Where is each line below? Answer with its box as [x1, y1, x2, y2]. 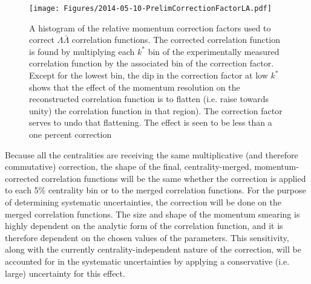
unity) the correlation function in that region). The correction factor [29, 104, 283, 117]
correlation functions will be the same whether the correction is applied [41, 172, 306, 184]
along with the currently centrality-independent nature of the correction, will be [5, 243, 301, 256]
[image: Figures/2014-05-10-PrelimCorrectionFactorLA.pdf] [29, 4, 272, 13]
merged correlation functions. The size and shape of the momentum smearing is [5, 207, 300, 220]
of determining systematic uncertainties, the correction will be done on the [5, 195, 281, 208]
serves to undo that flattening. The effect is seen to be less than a [29, 116, 272, 129]
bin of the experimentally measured [148, 45, 280, 57]
